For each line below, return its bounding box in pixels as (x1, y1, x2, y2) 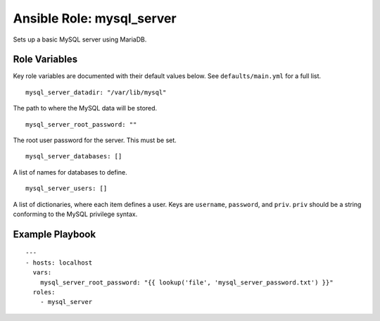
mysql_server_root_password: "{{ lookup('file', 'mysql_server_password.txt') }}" (39, 278, 334, 287)
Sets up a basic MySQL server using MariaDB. (13, 35, 147, 44)
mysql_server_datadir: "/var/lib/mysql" (25, 88, 167, 96)
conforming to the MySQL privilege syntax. (13, 210, 138, 218)
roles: (32, 288, 56, 296)
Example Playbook (13, 228, 96, 240)
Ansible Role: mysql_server (13, 11, 177, 26)
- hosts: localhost (25, 258, 93, 267)
